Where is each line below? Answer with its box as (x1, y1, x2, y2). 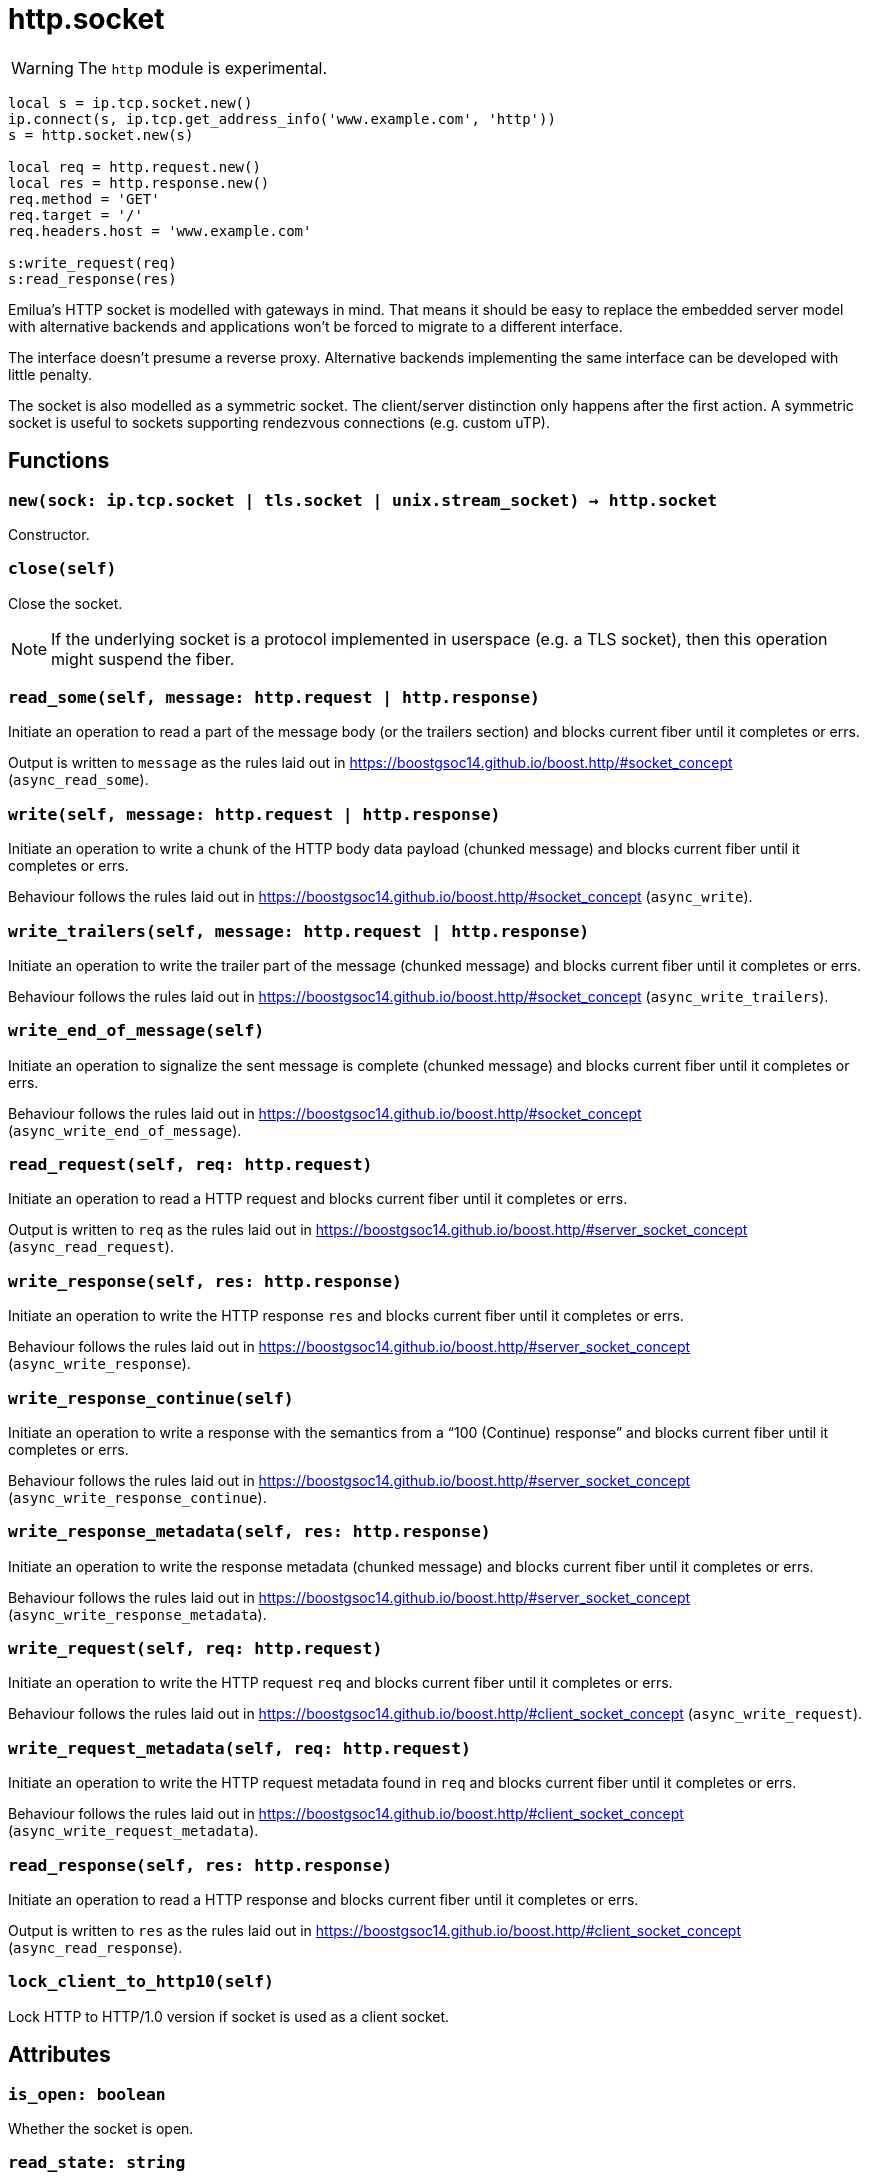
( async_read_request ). (8, 1238, 174, 1256)
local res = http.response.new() (8, 174, 270, 191)
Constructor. (8, 525, 90, 543)
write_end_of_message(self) (8, 1021, 265, 1041)
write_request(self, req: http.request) (8, 1639, 383, 1659)
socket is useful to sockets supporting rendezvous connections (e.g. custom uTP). (8, 413, 550, 431)
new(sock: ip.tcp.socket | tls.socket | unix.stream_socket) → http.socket (8, 490, 718, 510)
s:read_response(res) (8, 270, 177, 287)
